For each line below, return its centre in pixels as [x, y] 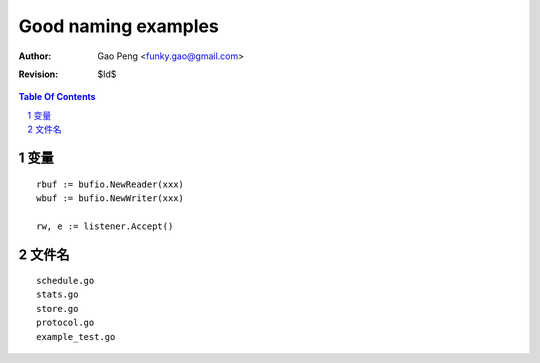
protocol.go [65, 323]
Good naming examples [118, 26]
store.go [57, 308]
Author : [35, 56]
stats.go [57, 294]
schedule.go [65, 281]
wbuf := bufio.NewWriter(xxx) [110, 198]
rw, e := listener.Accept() [105, 226]
